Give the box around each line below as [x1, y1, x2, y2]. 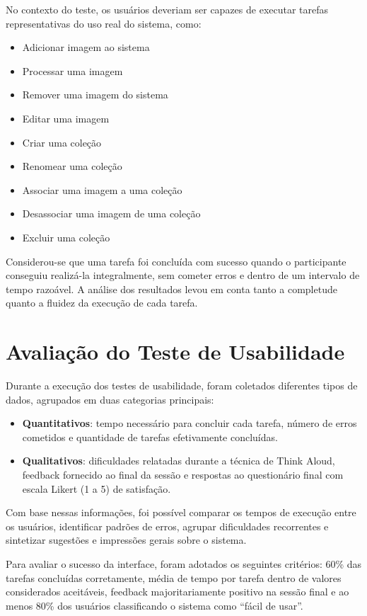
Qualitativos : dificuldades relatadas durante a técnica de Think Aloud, [22, 453, 335, 468]
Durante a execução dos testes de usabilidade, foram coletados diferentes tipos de [6, 378, 358, 393]
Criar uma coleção [22, 135, 102, 149]
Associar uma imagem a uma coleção [22, 182, 182, 197]
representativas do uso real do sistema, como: [6, 16, 202, 30]
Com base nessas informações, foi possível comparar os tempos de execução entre [6, 505, 356, 520]
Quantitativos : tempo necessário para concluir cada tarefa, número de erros [22, 416, 357, 430]
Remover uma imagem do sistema [22, 87, 168, 102]
